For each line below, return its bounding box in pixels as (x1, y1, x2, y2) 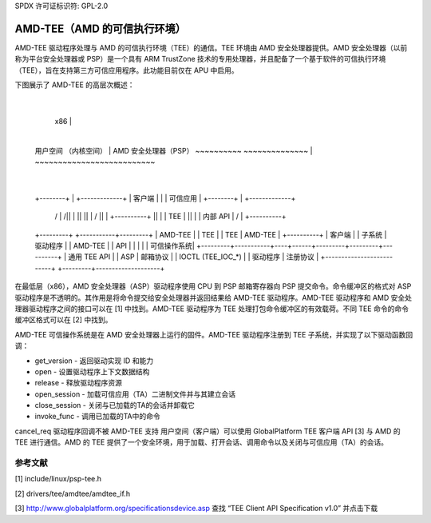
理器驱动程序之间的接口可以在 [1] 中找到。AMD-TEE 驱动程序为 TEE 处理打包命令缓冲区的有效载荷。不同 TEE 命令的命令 (14, 304, 409, 313)
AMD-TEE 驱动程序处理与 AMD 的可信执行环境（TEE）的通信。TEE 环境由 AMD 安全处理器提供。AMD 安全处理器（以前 (14, 42, 408, 52)
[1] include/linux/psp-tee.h (14, 474, 102, 484)
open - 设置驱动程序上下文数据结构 (34, 366, 150, 376)
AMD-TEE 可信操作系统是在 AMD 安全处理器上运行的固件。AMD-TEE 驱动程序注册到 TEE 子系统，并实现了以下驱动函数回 (14, 329, 413, 339)
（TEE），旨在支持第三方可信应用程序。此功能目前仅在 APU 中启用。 (14, 65, 239, 75)
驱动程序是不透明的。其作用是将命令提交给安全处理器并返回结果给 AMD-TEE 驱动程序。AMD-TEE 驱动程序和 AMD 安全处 (14, 293, 413, 302)
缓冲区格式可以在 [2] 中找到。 (14, 315, 113, 325)
